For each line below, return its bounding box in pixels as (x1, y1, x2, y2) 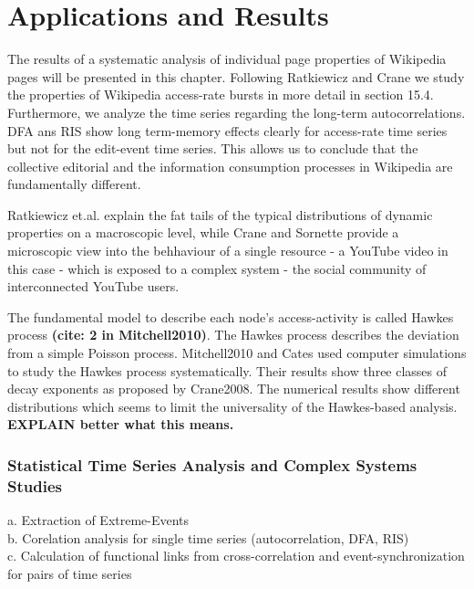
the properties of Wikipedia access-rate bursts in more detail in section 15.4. (7, 85, 434, 104)
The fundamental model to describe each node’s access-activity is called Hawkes (7, 307, 454, 326)
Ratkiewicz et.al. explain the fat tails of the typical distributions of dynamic (7, 205, 433, 224)
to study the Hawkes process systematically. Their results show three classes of (7, 361, 448, 380)
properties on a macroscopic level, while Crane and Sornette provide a (7, 223, 399, 242)
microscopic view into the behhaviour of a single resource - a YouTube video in (7, 241, 448, 260)
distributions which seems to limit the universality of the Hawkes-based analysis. (7, 396, 458, 415)
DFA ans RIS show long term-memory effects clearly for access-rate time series (7, 121, 448, 140)
